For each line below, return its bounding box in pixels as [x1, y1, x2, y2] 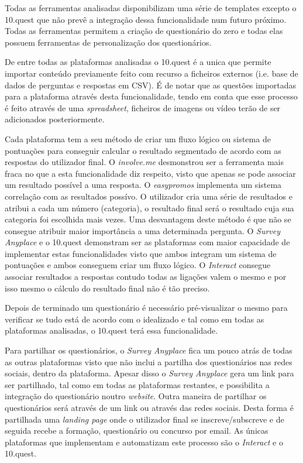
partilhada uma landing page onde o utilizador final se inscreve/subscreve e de [5, 413, 284, 425]
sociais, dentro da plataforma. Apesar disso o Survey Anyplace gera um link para [5, 367, 294, 379]
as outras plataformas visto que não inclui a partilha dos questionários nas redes [5, 355, 292, 368]
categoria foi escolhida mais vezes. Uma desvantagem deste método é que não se [5, 213, 291, 225]
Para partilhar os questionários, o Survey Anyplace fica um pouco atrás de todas [5, 344, 292, 356]
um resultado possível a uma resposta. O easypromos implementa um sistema [5, 179, 282, 191]
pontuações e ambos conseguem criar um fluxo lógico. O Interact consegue [5, 259, 271, 271]
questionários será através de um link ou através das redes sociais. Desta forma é [5, 402, 294, 413]
